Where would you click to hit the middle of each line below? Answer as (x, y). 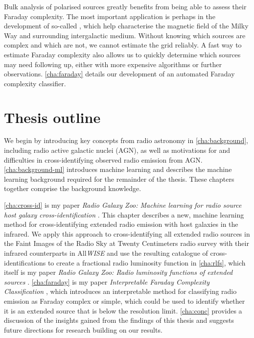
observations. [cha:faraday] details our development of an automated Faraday (119, 74)
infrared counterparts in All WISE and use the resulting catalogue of (106, 253)
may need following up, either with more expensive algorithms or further (113, 64)
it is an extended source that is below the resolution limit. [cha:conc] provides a (123, 310)
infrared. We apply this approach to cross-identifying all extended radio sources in (127, 233)
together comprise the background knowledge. (73, 188)
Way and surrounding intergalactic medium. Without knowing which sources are (125, 35)
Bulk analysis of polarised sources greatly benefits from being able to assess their (125, 6)
